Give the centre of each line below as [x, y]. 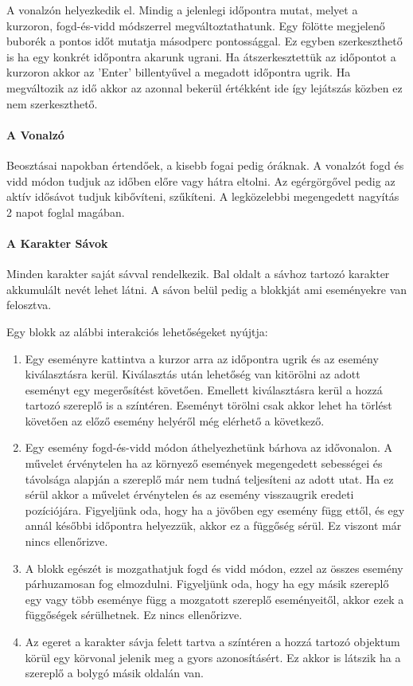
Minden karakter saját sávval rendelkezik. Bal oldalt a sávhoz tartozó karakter [198, 274]
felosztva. [29, 305]
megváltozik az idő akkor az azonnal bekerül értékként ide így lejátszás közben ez [205, 87]
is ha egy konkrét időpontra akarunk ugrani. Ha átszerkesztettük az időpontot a [201, 56]
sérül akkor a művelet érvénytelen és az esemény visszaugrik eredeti [189, 494]
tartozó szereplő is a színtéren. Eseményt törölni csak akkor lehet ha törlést [208, 405]
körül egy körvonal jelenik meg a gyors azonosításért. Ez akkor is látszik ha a [213, 657]
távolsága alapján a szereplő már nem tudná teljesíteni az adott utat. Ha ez [209, 478]
